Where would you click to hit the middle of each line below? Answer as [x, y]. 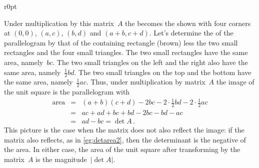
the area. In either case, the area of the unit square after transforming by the [122, 149]
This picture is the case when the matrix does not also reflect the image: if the [124, 130]
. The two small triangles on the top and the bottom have [163, 72]
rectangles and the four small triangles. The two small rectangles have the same [126, 52]
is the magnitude [61, 159]
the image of [235, 82]
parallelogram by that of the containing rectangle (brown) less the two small [121, 42]
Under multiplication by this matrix [59, 23]
